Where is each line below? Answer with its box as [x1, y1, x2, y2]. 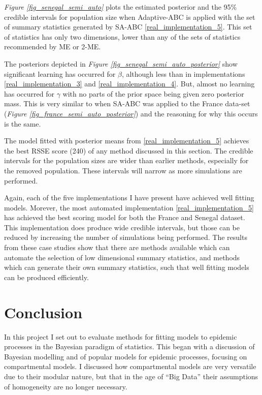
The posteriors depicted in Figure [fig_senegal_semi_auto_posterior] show [4, 58, 238, 69]
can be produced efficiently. [4, 271, 89, 282]
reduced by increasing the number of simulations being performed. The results [4, 232, 247, 242]
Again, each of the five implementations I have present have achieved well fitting [4, 192, 254, 203]
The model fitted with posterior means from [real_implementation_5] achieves [4, 135, 249, 146]
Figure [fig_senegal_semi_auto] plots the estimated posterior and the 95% [4, 2, 237, 12]
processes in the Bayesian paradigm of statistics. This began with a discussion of [4, 341, 255, 352]
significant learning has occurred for [4, 68, 116, 79]
